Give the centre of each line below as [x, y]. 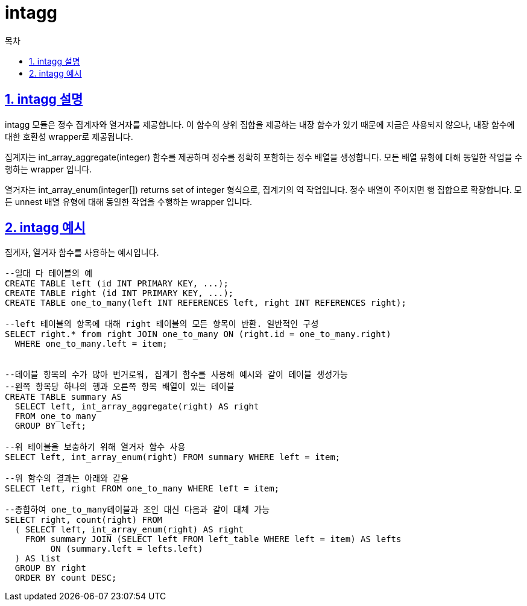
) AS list [38, 559]
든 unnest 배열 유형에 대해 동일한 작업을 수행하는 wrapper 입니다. [129, 201]
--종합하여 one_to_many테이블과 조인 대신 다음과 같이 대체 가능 [137, 510]
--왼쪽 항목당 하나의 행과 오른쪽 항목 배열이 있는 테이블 [120, 387]
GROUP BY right [50, 568]
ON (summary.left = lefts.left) [127, 549]
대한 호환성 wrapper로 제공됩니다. [69, 136]
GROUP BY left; [50, 426]
